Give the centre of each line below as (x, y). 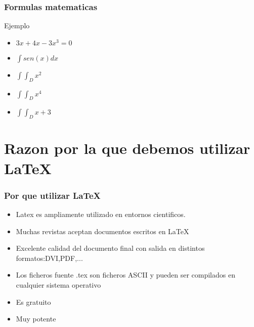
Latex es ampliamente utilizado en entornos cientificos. (101, 214)
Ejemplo (17, 25)
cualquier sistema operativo (58, 284)
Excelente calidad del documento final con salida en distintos (110, 248)
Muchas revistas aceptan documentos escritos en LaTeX (102, 231)
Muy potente (36, 319)
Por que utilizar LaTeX (52, 195)
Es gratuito (33, 302)
